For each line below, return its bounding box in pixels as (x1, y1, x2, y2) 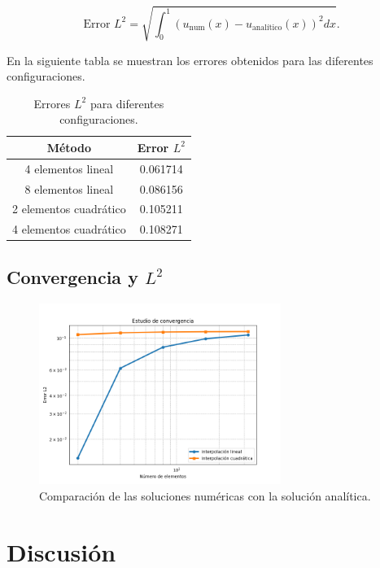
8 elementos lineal (24, 180, 114, 197)
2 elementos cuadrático (12, 200, 126, 217)
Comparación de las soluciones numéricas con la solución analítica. (39, 487, 371, 504)
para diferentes (90, 94, 164, 111)
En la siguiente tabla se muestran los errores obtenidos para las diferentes (7, 51, 373, 68)
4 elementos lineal (24, 159, 114, 177)
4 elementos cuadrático (12, 221, 126, 238)
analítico (251, 24, 282, 33)
